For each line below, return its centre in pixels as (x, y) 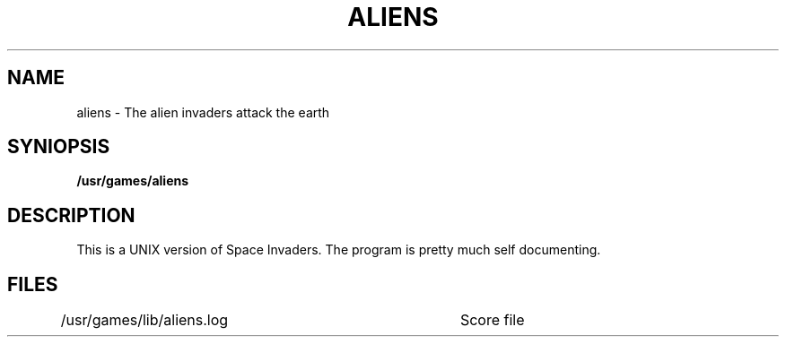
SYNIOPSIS (59, 147)
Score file (492, 320)
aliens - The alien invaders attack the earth (203, 112)
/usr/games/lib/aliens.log (144, 320)
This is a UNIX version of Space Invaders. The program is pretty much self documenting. (339, 250)
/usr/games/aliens (133, 181)
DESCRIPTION (71, 215)
